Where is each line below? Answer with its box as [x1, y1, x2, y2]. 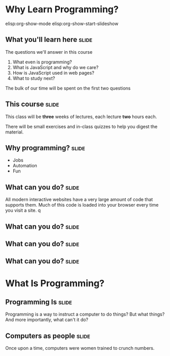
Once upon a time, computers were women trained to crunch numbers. [5, 345, 155, 351]
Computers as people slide [5, 331, 90, 340]
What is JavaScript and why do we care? [12, 64, 99, 70]
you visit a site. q [5, 207, 41, 213]
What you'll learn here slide [5, 35, 93, 44]
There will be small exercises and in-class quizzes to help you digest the [5, 123, 158, 129]
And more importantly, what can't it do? [5, 317, 88, 323]
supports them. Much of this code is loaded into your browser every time [5, 202, 159, 208]
